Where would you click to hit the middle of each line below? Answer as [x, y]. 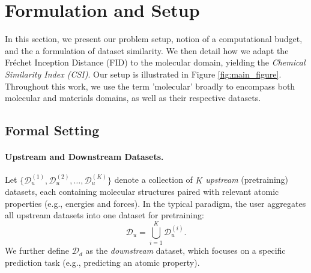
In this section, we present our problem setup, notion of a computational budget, [154, 39]
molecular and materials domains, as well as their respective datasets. [133, 98]
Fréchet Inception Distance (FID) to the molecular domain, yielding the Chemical [155, 62]
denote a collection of [153, 179]
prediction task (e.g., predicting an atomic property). [102, 262]
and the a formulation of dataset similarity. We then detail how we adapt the [147, 50]
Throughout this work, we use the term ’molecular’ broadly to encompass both [150, 86]
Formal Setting [52, 130]
